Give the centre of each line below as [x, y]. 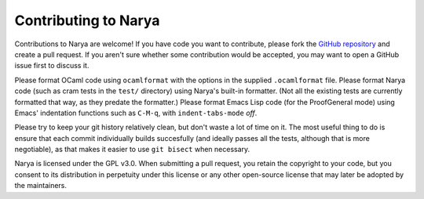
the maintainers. [40, 186]
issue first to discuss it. [52, 66]
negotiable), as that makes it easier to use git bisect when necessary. [132, 150]
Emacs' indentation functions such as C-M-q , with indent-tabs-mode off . [136, 113]
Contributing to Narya [87, 20]
